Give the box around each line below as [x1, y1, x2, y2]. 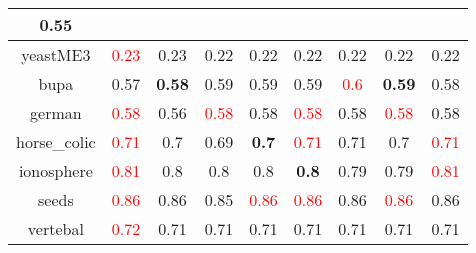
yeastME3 [21, 43, 91, 66]
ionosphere [18, 159, 93, 182]
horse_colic [16, 130, 96, 153]
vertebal [27, 217, 84, 240]
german [30, 101, 82, 124]
